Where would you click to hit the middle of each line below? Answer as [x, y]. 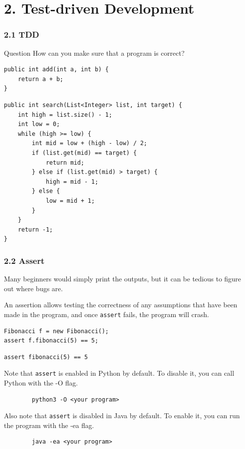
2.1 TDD [22, 34]
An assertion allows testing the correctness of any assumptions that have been [121, 305]
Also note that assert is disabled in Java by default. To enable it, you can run [122, 416]
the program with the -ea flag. [49, 425]
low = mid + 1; [70, 201]
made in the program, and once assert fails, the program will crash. [107, 314]
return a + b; [41, 79]
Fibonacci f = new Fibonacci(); [56, 331]
